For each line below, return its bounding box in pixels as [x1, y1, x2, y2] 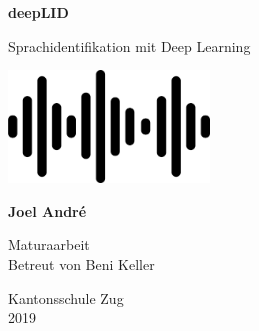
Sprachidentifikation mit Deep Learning [8, 35, 251, 56]
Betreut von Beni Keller [8, 253, 155, 274]
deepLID [8, 2, 69, 22]
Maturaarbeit [8, 234, 90, 255]
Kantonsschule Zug [8, 287, 124, 308]
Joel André [8, 200, 87, 221]
